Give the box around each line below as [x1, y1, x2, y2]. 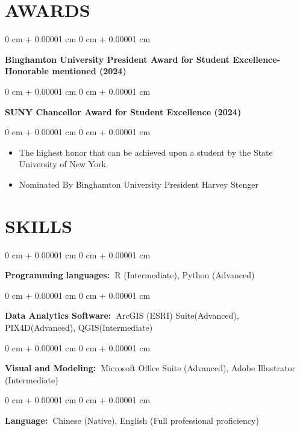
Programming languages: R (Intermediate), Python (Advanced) [5, 269, 255, 281]
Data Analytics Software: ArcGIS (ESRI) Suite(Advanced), [5, 309, 239, 322]
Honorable [5, 65, 49, 77]
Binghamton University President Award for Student [5, 53, 230, 65]
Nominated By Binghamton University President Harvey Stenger [19, 177, 258, 190]
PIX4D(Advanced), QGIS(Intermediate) [5, 321, 153, 333]
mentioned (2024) [52, 65, 127, 77]
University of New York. [19, 158, 108, 170]
